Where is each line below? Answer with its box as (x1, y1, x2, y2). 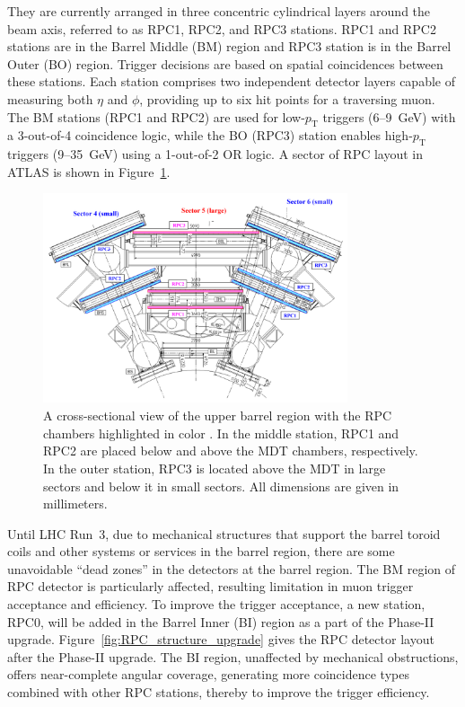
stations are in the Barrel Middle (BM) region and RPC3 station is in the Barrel (7, 37, 452, 56)
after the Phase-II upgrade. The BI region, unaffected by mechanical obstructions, (7, 647, 459, 666)
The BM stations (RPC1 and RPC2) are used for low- (7, 107, 305, 126)
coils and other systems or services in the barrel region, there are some (7, 542, 395, 561)
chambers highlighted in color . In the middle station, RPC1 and (43, 423, 399, 442)
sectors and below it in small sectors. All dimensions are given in (43, 476, 399, 495)
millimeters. (43, 494, 108, 513)
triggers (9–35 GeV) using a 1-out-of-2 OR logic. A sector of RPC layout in (7, 145, 424, 163)
